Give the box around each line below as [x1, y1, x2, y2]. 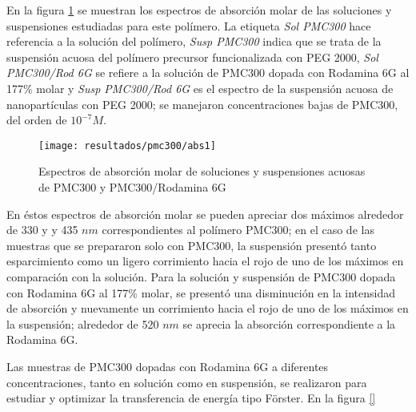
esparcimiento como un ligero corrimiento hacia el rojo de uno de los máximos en [6, 252, 404, 269]
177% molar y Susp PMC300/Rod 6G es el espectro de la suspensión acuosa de [6, 79, 394, 96]
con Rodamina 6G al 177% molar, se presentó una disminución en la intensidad [6, 284, 396, 301]
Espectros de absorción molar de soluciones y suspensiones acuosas [38, 163, 366, 180]
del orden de [6, 111, 67, 128]
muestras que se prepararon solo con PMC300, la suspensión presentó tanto [6, 236, 377, 253]
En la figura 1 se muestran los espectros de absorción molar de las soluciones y [6, 2, 392, 18]
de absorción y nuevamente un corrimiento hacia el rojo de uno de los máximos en [6, 300, 409, 317]
